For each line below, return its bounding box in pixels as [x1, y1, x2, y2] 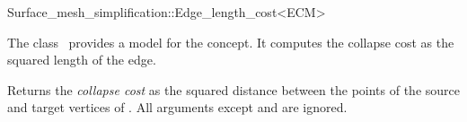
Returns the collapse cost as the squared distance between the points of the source [7, 80, 460, 99]
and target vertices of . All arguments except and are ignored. [7, 98, 348, 117]
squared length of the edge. [7, 50, 156, 69]
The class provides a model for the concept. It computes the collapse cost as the [7, 32, 454, 51]
